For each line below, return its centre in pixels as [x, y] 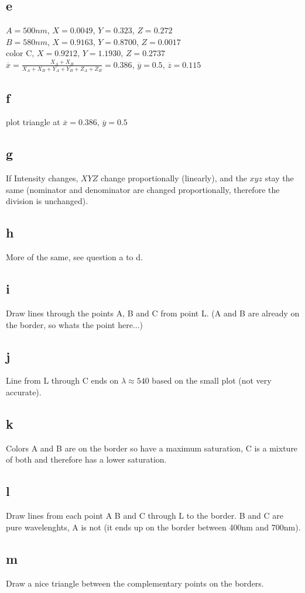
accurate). [24, 392]
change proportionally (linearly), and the [174, 178]
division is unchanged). [47, 201]
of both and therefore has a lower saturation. [86, 459]
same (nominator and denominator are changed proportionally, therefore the [143, 189]
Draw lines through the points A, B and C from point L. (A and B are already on [153, 313]
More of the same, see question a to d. [74, 257]
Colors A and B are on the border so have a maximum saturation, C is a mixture [152, 448]
